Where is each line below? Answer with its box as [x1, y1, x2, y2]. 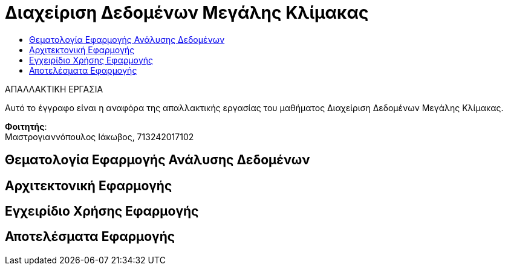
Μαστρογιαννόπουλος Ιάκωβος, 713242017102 [5, 131, 194, 142]
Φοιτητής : [5, 121, 47, 132]
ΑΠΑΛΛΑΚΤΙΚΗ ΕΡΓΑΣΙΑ [5, 83, 103, 94]
